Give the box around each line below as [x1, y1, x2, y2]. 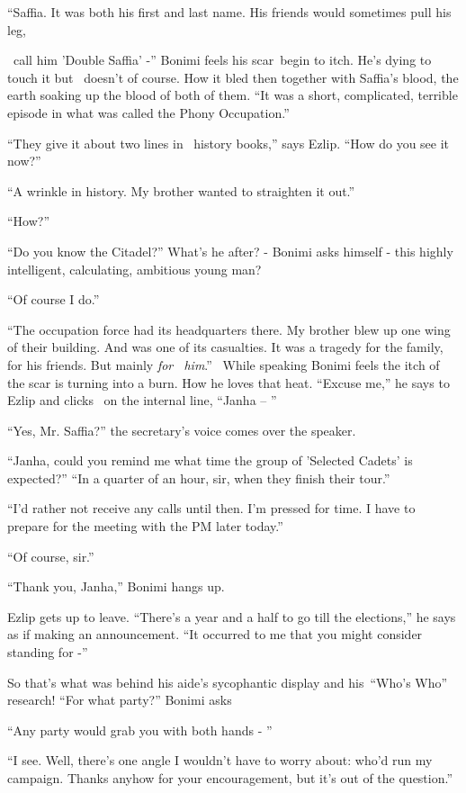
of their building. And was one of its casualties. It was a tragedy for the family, [7, 338, 444, 356]
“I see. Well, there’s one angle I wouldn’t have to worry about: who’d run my [7, 751, 433, 770]
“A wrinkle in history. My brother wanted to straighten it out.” [7, 181, 355, 200]
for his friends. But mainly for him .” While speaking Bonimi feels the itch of [7, 355, 440, 374]
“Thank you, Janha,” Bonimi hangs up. [7, 577, 225, 596]
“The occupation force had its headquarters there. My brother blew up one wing [7, 320, 451, 338]
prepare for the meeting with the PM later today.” [7, 517, 283, 536]
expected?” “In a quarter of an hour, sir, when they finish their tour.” [7, 468, 390, 487]
